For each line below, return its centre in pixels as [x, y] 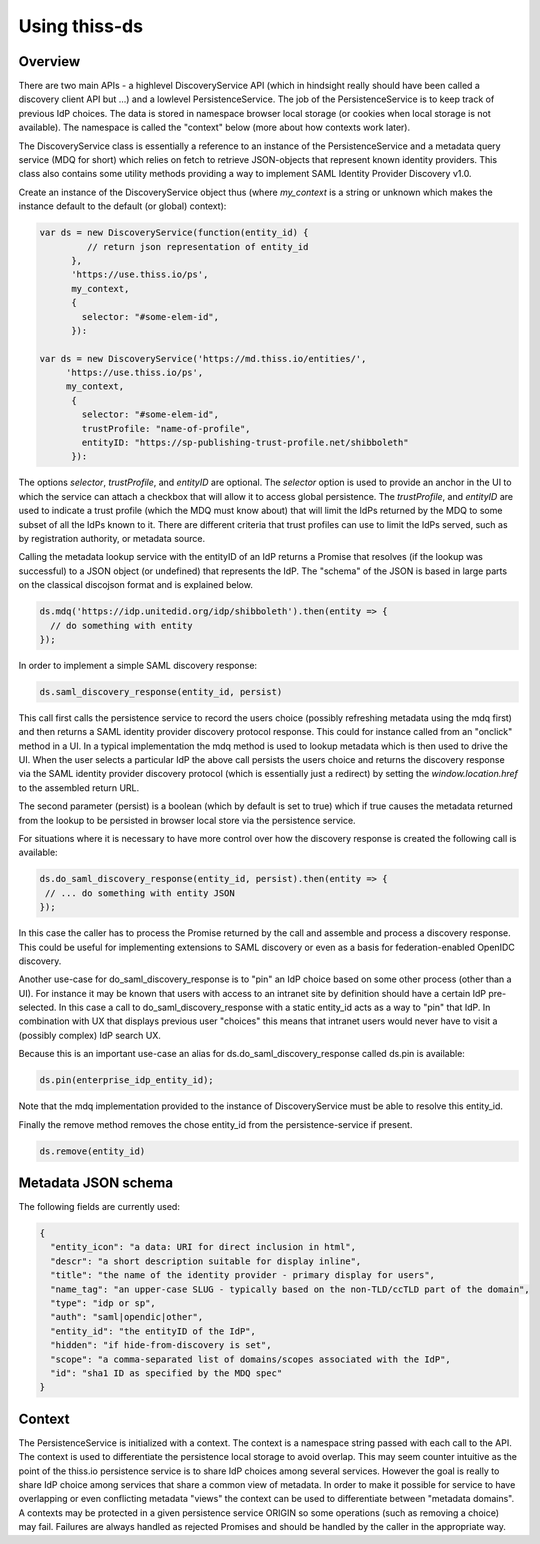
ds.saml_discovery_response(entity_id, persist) [161, 691]
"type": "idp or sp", [103, 1303]
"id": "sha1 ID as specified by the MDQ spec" [166, 1373]
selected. [37, 1007]
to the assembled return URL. [79, 787]
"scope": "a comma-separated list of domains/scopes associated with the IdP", [251, 1359]
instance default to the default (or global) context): [122, 206]
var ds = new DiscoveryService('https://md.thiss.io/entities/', [203, 358]
